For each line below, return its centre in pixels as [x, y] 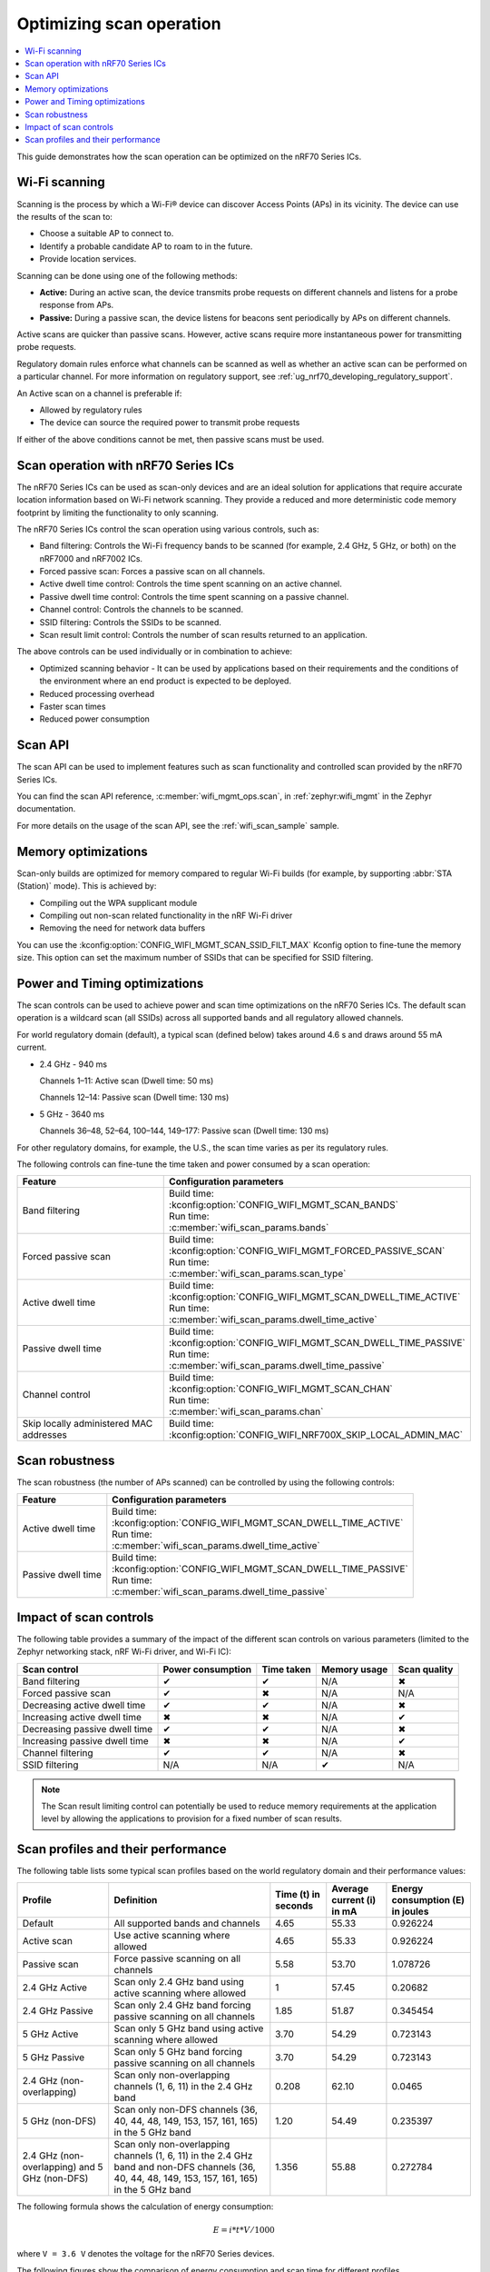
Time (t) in [298, 1894]
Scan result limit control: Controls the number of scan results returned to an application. [203, 635]
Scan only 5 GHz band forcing [178, 2051]
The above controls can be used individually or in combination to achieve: [155, 652]
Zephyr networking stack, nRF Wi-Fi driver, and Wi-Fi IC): [124, 1652]
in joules [410, 1911]
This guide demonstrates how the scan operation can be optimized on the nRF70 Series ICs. [189, 156]
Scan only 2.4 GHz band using [179, 1981]
